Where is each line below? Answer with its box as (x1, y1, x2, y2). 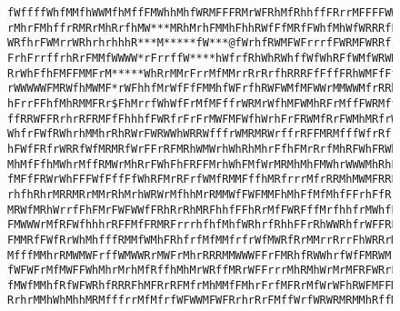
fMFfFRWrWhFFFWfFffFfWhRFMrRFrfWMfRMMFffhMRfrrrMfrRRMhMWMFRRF (7, 173, 398, 186)
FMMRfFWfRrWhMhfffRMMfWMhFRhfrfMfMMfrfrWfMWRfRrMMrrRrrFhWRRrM (7, 233, 398, 246)
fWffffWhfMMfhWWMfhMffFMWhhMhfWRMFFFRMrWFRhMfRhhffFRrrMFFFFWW (7, 6, 398, 19)
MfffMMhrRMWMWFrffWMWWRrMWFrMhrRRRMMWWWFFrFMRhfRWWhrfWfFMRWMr (7, 248, 398, 262)
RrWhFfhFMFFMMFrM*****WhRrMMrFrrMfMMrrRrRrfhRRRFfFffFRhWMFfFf (7, 66, 398, 80)
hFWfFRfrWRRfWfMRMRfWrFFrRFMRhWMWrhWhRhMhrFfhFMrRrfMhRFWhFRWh (7, 142, 398, 155)
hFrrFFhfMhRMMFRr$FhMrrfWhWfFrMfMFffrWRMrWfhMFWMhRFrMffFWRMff (7, 96, 398, 110)
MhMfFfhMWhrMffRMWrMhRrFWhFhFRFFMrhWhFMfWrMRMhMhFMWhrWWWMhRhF (7, 157, 398, 171)
